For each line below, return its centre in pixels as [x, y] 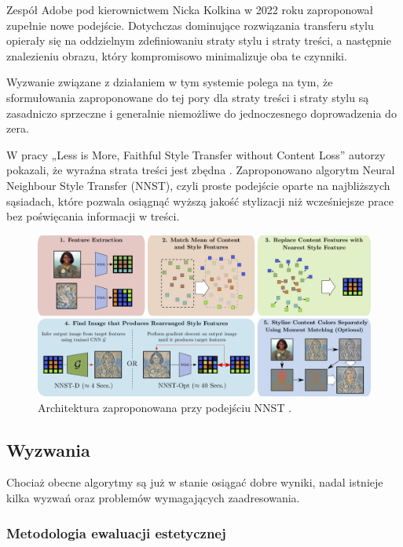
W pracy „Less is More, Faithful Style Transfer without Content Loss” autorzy [196, 154]
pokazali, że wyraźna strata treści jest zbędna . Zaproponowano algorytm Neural [201, 170]
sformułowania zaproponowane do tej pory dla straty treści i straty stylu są [188, 97]
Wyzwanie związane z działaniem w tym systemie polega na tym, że [170, 82]
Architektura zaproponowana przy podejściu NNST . [165, 407]
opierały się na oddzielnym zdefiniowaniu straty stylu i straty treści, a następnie [199, 40]
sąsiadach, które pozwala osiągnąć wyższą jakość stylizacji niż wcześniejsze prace [200, 201]
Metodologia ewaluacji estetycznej [116, 532]
